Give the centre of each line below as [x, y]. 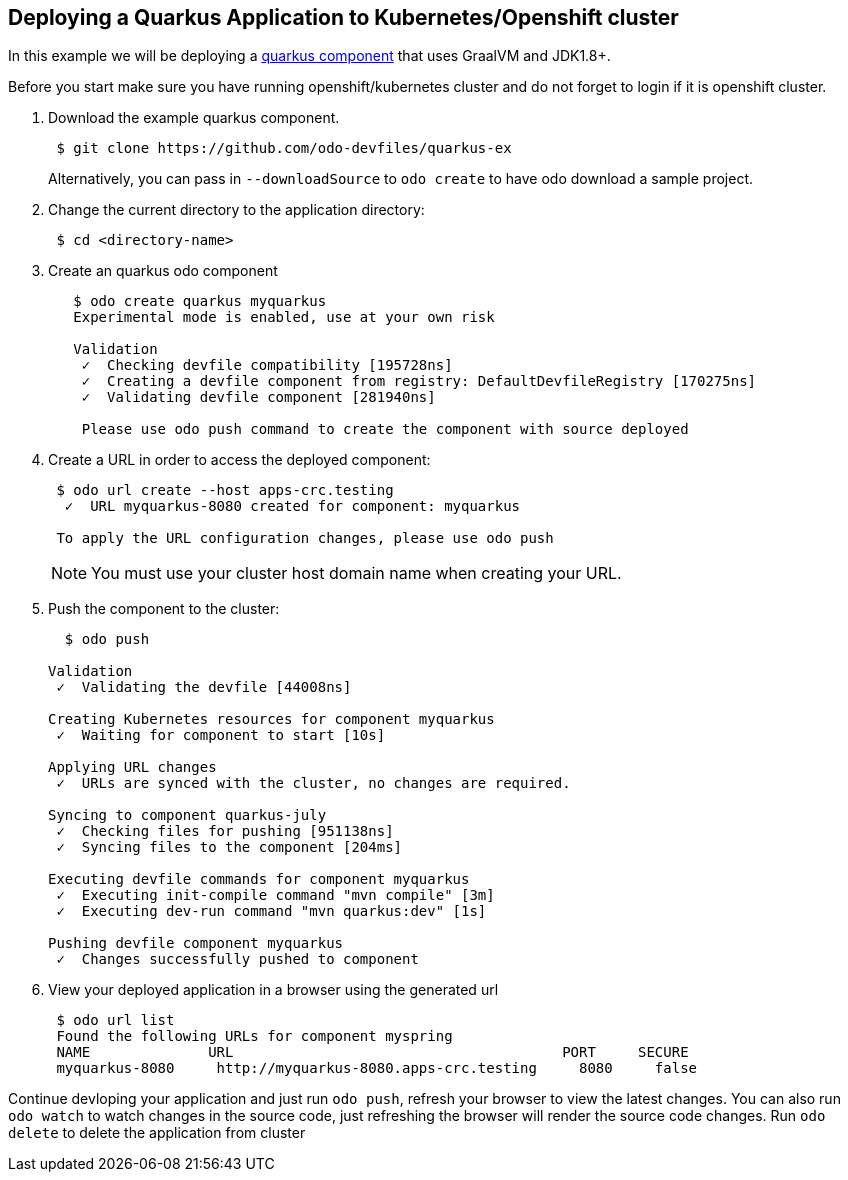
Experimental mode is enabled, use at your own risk [284, 317]
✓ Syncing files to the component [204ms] [229, 847]
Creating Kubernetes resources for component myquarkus [271, 719]
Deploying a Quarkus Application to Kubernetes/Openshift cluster [343, 17]
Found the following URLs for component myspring [254, 1036]
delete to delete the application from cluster [157, 1133]
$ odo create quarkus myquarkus [200, 301]
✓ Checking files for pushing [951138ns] [225, 831]
